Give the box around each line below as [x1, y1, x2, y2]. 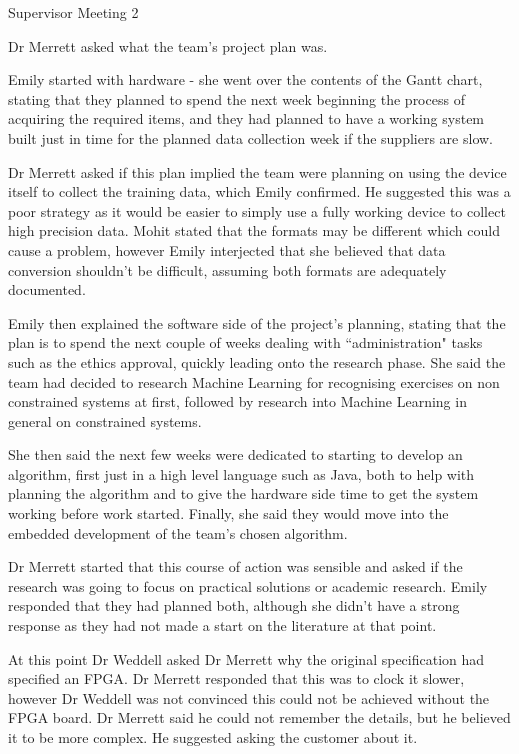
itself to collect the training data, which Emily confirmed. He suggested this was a [8, 181, 511, 202]
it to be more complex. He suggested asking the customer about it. [8, 727, 418, 747]
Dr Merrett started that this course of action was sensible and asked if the [8, 556, 463, 577]
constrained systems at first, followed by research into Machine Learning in [8, 391, 467, 412]
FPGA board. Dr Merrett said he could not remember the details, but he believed [8, 707, 511, 728]
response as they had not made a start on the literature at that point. [8, 615, 437, 636]
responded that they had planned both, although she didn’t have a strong [8, 595, 460, 616]
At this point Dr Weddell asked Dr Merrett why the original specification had [8, 648, 485, 669]
